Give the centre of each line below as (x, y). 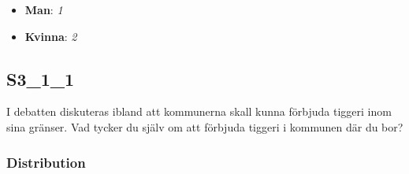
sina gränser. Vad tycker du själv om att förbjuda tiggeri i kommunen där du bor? (205, 126)
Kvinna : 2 (51, 36)
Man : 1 (44, 9)
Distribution (46, 162)
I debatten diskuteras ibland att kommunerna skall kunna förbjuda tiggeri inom (199, 111)
